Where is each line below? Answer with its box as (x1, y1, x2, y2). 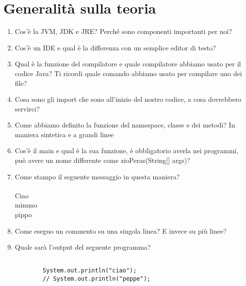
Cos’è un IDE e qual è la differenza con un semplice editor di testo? (15, 42, 216, 52)
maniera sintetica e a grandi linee (15, 129, 114, 139)
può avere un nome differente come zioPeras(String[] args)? (15, 155, 190, 165)
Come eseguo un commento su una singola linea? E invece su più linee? (15, 225, 227, 236)
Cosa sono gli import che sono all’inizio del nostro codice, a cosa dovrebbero (15, 94, 242, 104)
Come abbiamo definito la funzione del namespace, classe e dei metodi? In (15, 120, 235, 130)
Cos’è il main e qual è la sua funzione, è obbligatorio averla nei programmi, (15, 145, 239, 156)
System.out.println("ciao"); (43, 267, 137, 274)
